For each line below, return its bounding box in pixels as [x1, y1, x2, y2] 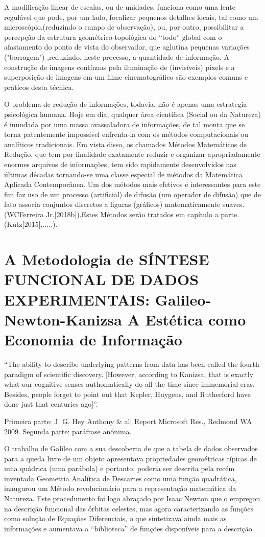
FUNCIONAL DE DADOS [4, 269, 199, 290]
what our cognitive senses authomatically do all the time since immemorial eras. [4, 379, 255, 389]
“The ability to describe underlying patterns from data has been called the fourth [4, 358, 259, 369]
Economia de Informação [4, 329, 182, 349]
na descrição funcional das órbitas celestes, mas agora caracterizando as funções [4, 503, 254, 513]
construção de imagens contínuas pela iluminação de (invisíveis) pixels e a [4, 61, 235, 72]
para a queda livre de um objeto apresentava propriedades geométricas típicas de [4, 453, 257, 463]
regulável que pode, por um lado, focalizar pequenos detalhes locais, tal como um [4, 11, 258, 22]
